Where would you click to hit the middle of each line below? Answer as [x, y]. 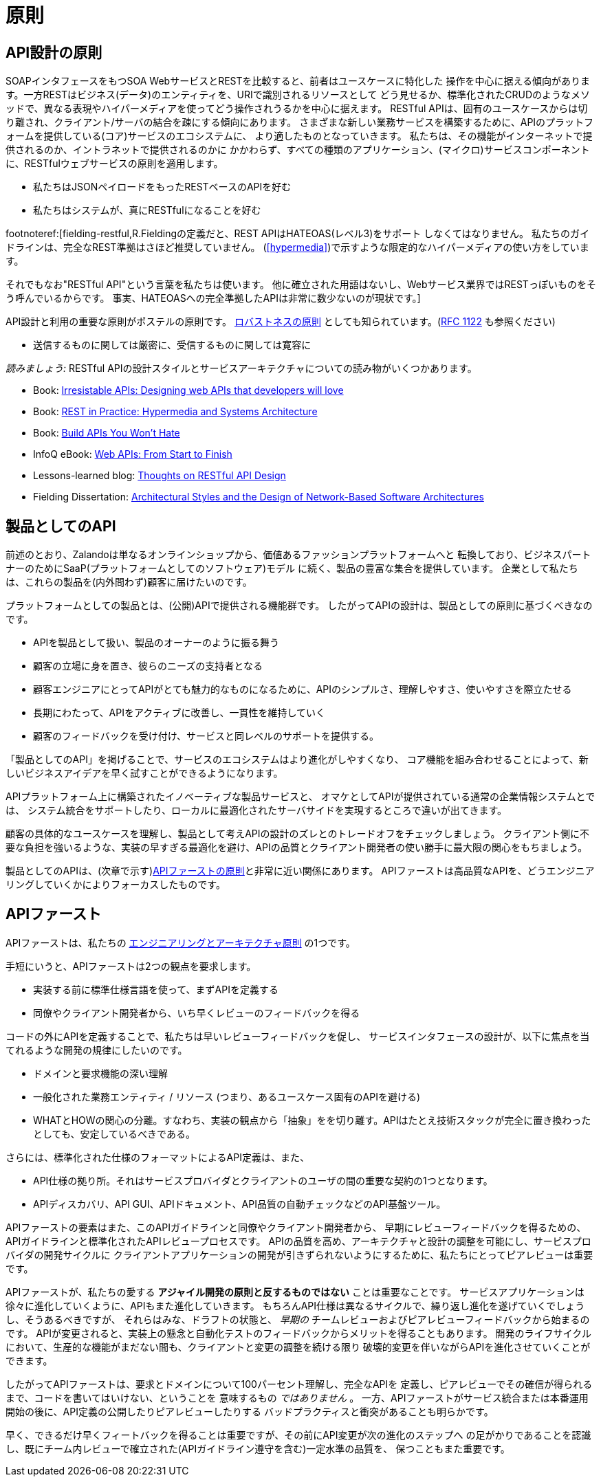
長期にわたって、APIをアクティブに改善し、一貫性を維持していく [179, 713]
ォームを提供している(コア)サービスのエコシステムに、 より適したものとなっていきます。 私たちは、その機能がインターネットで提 [299, 136]
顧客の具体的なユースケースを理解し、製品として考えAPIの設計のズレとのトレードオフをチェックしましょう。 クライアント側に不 [297, 834]
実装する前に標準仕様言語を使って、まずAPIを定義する [156, 989]
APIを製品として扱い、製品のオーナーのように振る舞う [156, 643]
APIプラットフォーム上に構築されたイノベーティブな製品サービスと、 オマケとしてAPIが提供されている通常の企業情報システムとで [300, 797]
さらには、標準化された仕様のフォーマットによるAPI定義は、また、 [157, 1157]
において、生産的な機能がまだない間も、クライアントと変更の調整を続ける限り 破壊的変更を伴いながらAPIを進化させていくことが [298, 1347]
